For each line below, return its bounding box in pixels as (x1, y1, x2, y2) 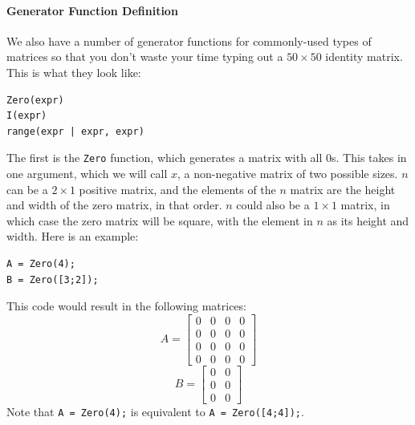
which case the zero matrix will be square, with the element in (6, 212, 313, 229)
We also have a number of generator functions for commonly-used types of (6, 32, 372, 49)
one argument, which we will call (6, 165, 168, 182)
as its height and (327, 212, 409, 229)
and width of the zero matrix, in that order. (6, 196, 222, 213)
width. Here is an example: (6, 228, 139, 245)
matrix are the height (290, 180, 396, 197)
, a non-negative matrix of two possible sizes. (177, 165, 398, 182)
